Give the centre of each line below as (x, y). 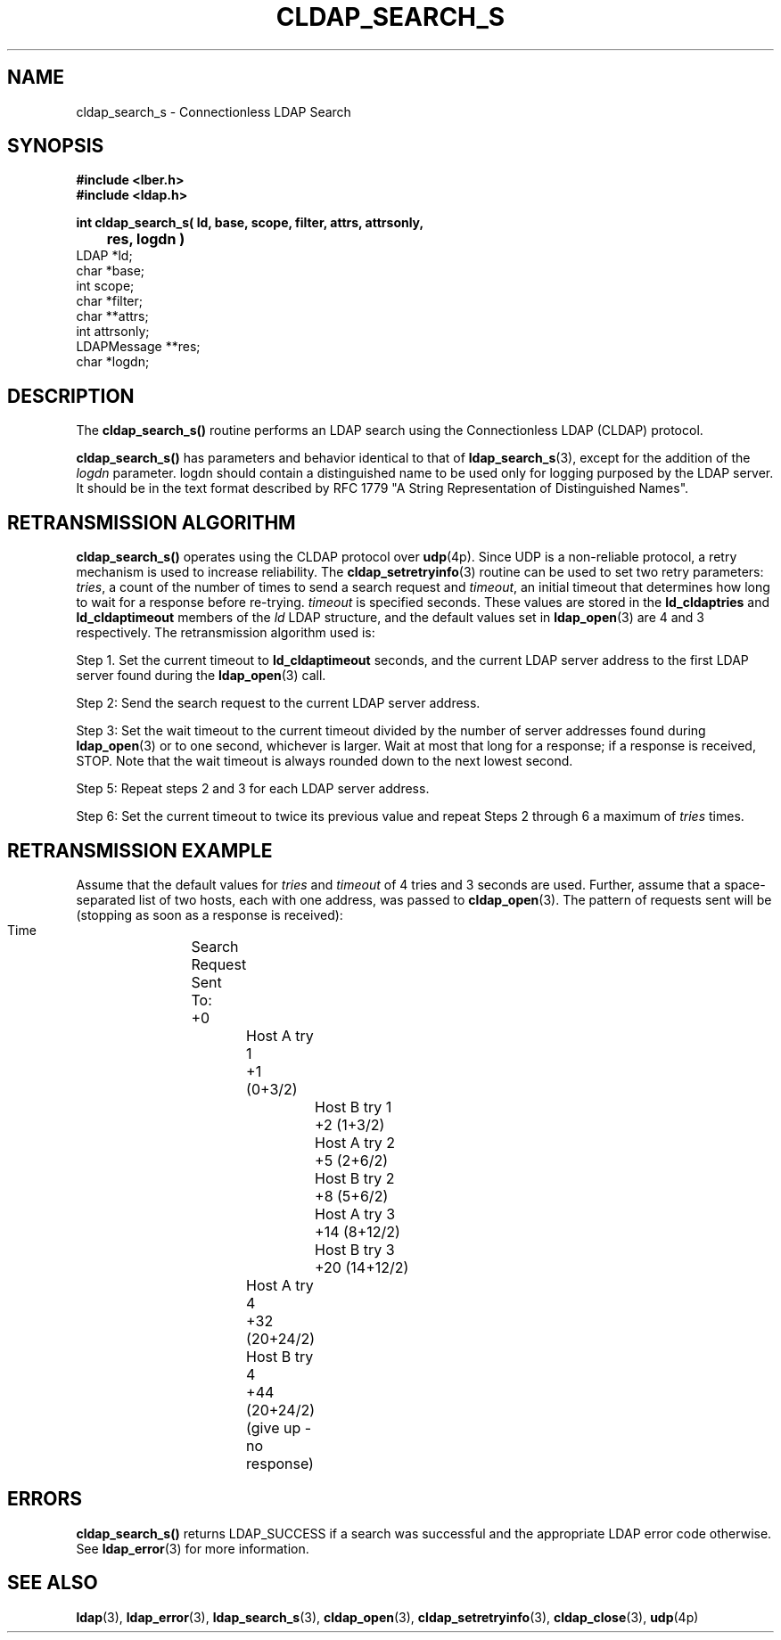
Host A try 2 (355, 1142)
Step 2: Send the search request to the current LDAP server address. (278, 703)
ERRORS (45, 1499)
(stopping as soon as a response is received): (210, 914)
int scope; (105, 286)
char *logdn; (113, 362)
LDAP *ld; (104, 256)
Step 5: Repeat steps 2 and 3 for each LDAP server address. (253, 789)
